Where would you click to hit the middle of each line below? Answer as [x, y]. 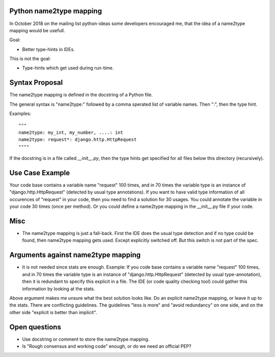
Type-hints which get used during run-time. [68, 68]
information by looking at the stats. [59, 289]
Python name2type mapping [56, 11]
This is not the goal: [30, 59]
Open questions [35, 327]
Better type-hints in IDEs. [48, 49]
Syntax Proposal [36, 82]
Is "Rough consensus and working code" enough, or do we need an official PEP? [107, 346]
